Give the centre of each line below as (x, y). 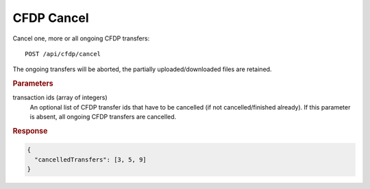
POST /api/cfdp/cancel (63, 54)
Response (30, 131)
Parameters (33, 84)
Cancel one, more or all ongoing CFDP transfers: (81, 38)
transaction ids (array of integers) (60, 98)
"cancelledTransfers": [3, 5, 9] (90, 160)
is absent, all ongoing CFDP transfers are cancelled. (103, 117)
